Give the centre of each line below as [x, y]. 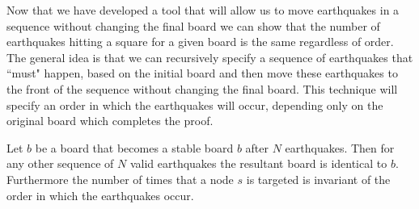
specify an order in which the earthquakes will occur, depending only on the [195, 104]
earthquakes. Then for [340, 147]
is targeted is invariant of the [318, 179]
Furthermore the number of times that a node [120, 179]
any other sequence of [60, 163]
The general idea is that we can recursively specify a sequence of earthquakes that [210, 57]
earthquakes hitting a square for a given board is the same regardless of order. [200, 42]
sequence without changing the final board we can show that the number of [193, 25]
